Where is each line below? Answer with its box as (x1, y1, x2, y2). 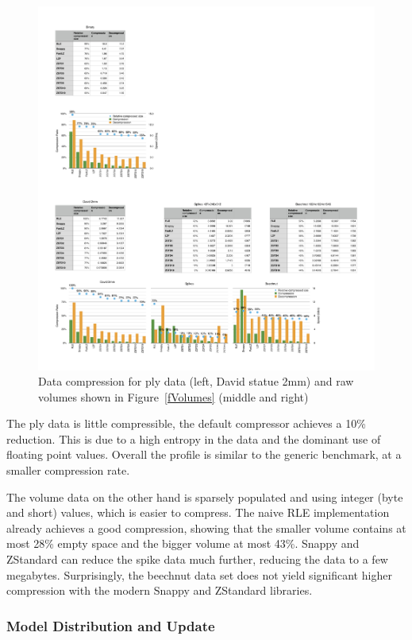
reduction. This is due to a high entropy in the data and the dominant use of (6, 430, 381, 447)
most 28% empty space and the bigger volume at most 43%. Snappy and (6, 535, 360, 552)
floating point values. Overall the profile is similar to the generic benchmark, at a (6, 446, 402, 463)
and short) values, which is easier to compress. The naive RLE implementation (6, 504, 390, 521)
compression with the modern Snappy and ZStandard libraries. (6, 582, 313, 599)
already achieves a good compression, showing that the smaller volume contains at (6, 519, 406, 536)
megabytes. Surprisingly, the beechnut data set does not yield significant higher (6, 566, 392, 583)
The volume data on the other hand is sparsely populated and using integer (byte (6, 488, 403, 505)
